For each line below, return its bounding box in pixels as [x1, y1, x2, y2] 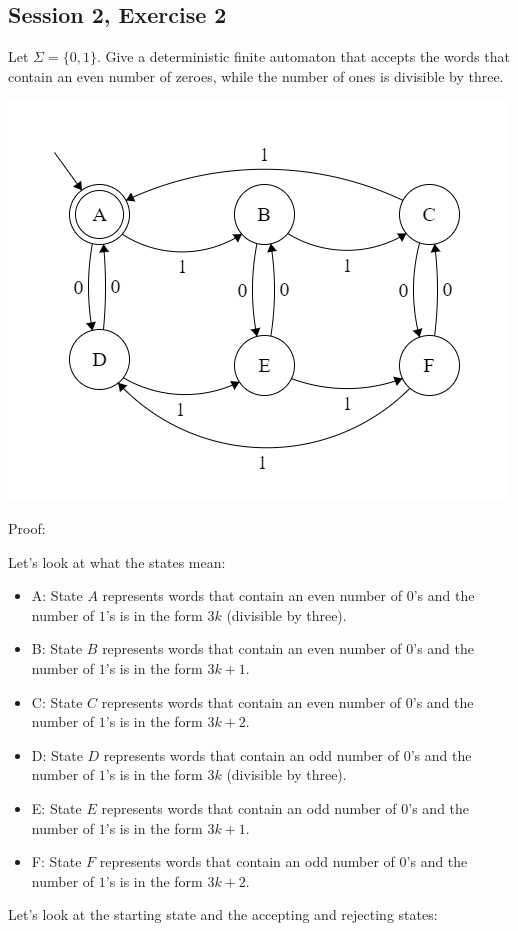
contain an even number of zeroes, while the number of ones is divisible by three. [8, 65, 504, 86]
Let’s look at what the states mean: [8, 551, 226, 572]
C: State [31, 691, 83, 712]
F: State [31, 851, 82, 872]
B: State [31, 638, 83, 659]
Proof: [8, 517, 46, 538]
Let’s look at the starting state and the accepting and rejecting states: [8, 904, 438, 925]
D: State [31, 744, 83, 765]
